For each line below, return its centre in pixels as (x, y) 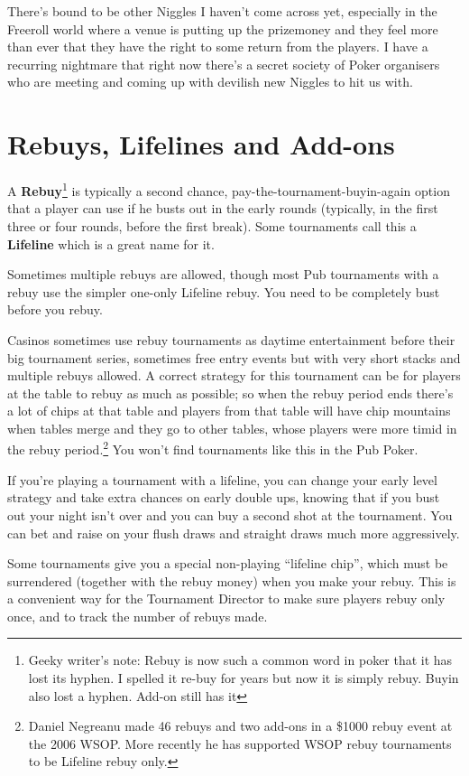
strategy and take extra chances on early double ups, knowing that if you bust (224, 497)
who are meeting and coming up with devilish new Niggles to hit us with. (210, 82)
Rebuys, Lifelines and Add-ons (201, 144)
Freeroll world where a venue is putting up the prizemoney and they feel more (223, 28)
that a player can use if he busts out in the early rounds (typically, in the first (223, 208)
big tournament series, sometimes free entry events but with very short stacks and (234, 357)
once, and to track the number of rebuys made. (138, 616)
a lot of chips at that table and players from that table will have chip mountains (229, 411)
